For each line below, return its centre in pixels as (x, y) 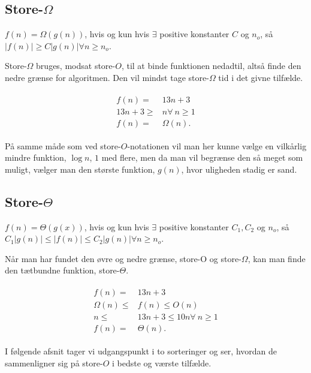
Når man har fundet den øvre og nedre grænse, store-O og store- (123, 258)
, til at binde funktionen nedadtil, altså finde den (211, 66)
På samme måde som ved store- (63, 145)
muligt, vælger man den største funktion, (80, 169)
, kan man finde (277, 258)
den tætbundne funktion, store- (62, 270)
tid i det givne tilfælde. (261, 77)
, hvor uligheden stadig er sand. (239, 169)
